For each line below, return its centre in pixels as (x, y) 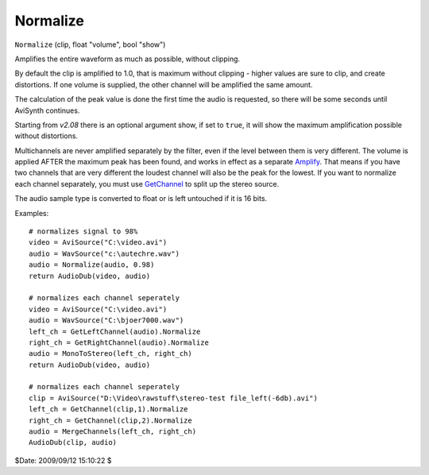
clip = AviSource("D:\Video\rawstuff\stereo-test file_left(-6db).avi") (173, 398)
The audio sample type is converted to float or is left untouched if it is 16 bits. (141, 199)
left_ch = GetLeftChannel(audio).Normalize (115, 331)
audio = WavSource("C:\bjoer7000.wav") (106, 321)
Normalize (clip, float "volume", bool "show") (90, 44)
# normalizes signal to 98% (83, 232)
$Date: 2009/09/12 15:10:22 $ (63, 460)
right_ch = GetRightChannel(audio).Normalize (119, 342)
